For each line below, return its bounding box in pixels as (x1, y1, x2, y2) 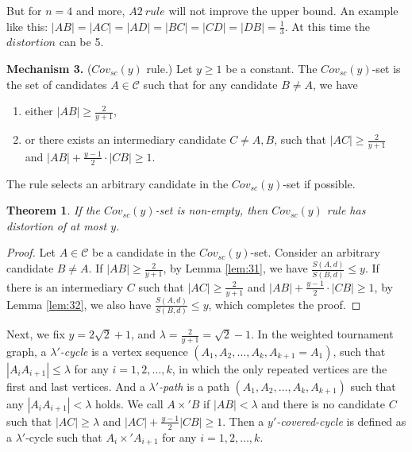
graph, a (6, 342, 47, 359)
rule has (326, 202, 366, 218)
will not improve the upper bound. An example (168, 2, 399, 18)
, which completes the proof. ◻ (208, 296, 361, 312)
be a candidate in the (92, 244, 196, 261)
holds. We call (95, 395, 164, 411)
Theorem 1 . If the (6, 202, 100, 218)
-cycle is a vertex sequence (60, 342, 188, 359)
